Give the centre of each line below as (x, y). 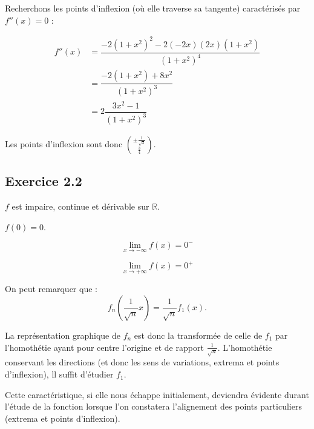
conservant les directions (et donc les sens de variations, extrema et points (142, 362)
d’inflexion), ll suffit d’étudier (59, 374)
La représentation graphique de (63, 335)
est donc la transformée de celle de (198, 335)
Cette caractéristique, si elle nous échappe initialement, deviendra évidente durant (157, 394)
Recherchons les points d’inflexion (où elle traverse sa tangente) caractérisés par (153, 8)
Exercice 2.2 (44, 181)
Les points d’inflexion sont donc (64, 144)
